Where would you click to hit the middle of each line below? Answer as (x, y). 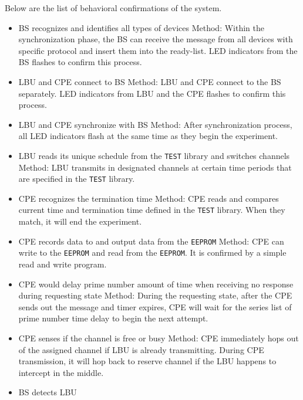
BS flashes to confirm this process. (80, 62)
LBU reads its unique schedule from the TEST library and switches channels (154, 155)
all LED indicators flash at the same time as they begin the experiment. (148, 136)
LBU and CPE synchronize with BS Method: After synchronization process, (155, 124)
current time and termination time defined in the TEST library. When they (152, 210)
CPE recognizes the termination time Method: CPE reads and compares (149, 198)
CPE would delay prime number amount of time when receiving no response (156, 284)
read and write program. (63, 264)
